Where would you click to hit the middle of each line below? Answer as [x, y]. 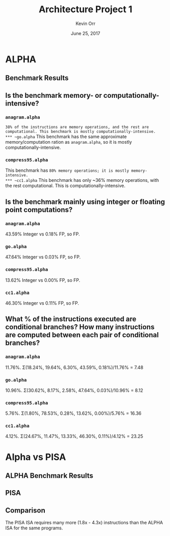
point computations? [39, 210]
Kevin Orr [86, 23]
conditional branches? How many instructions [80, 327]
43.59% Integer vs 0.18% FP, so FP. [43, 234]
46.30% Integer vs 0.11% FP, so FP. [42, 303]
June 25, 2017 [86, 33]
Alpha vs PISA [36, 457]
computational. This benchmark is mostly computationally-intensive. [81, 132]
